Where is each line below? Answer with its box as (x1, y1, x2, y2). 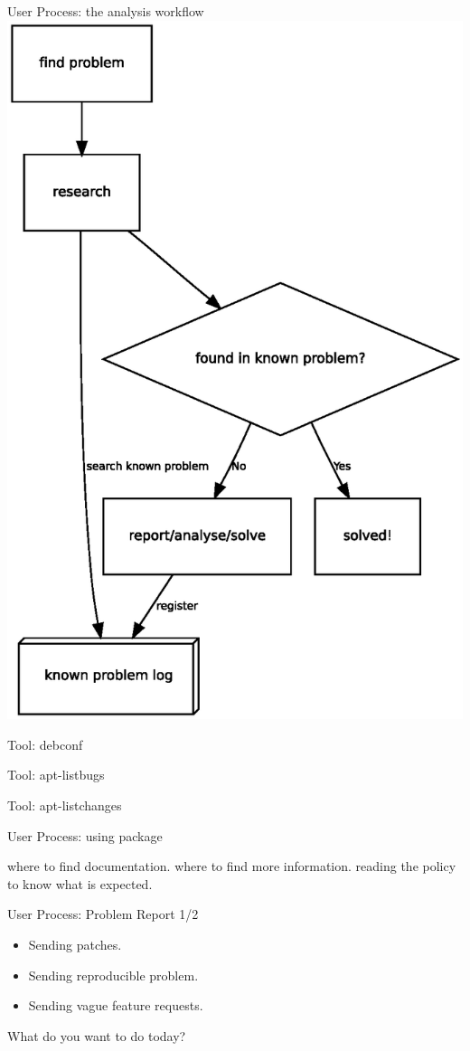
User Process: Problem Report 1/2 (7, 904, 199, 923)
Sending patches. (28, 934, 122, 953)
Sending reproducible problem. (28, 965, 199, 984)
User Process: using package (7, 826, 163, 845)
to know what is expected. (7, 874, 153, 893)
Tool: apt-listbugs (7, 765, 105, 784)
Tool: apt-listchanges (7, 795, 122, 814)
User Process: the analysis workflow (7, 2, 204, 20)
